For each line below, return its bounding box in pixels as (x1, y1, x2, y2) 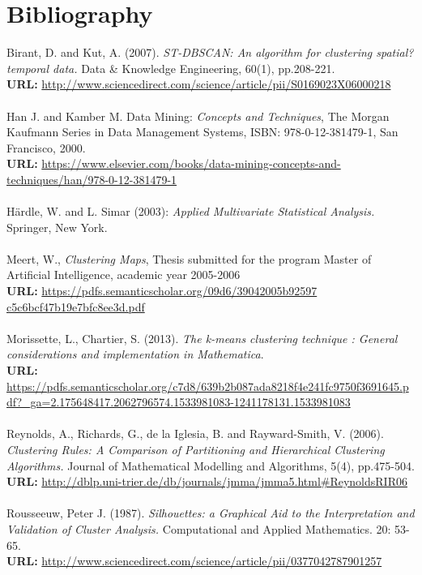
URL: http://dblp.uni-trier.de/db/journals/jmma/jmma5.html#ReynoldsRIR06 (6, 473, 407, 490)
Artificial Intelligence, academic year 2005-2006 (6, 266, 241, 283)
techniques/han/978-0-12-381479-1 (6, 170, 177, 187)
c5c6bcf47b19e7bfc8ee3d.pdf (6, 298, 145, 315)
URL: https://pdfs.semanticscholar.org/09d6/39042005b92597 (6, 282, 318, 299)
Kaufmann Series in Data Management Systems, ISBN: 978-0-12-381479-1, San (6, 123, 399, 140)
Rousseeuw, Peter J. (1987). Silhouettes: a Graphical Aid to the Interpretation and (6, 504, 415, 521)
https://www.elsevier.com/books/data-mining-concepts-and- (41, 155, 341, 172)
